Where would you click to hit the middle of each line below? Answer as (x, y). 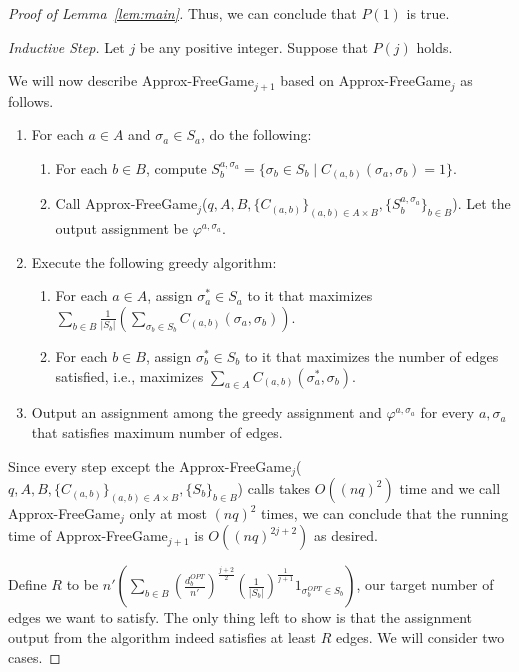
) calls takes (274, 488)
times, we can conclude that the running (385, 513)
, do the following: (256, 134)
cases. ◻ (34, 656)
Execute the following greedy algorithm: (154, 261)
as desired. (346, 535)
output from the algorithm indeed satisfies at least (162, 637)
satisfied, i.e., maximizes (129, 375)
